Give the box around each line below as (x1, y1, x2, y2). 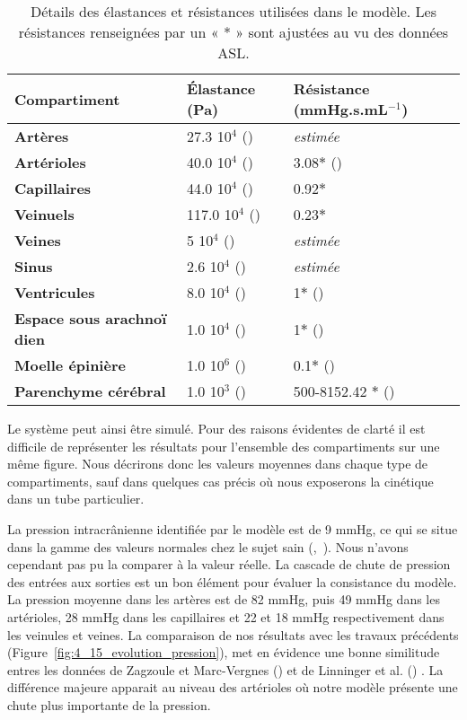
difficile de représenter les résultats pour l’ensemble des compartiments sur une (7, 436, 440, 455)
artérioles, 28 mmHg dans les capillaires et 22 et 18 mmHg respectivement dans (7, 607, 445, 626)
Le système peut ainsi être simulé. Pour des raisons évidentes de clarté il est (7, 419, 426, 437)
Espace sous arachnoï (14, 308, 167, 329)
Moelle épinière (14, 355, 126, 375)
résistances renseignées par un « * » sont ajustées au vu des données (18, 22, 449, 42)
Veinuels (14, 204, 75, 224)
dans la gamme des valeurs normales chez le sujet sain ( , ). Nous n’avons (7, 537, 409, 556)
